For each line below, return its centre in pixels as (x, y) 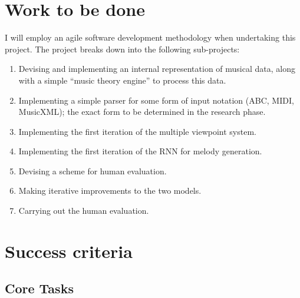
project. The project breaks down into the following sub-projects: (122, 49)
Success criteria (69, 251)
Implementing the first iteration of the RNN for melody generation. (140, 151)
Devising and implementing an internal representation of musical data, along (157, 69)
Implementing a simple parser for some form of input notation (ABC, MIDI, (156, 100)
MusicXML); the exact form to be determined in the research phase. (142, 112)
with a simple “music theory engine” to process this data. (122, 80)
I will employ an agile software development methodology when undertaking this (150, 37)
